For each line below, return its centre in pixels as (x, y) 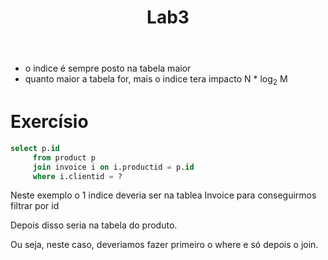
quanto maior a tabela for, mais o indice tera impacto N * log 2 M (156, 80)
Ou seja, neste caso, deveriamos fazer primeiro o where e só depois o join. (164, 245)
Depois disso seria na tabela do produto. (94, 225)
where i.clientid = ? (77, 176)
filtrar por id (35, 206)
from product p (64, 157)
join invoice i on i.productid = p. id (113, 167)
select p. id (35, 148)
